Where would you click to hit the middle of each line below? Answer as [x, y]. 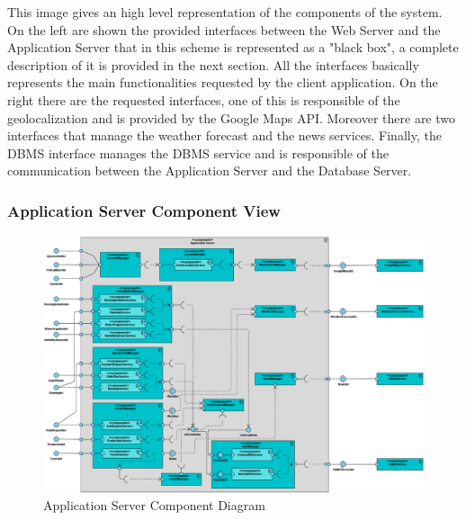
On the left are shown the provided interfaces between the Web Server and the [224, 29]
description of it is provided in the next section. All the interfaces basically [213, 64]
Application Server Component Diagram [154, 505]
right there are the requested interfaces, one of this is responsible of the [204, 99]
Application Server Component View [144, 210]
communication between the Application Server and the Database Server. [210, 170]
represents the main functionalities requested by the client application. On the [223, 82]
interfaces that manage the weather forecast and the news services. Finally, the [224, 135]
